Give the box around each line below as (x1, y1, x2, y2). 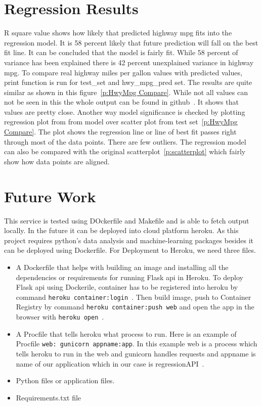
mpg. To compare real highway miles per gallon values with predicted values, (4, 67, 242, 77)
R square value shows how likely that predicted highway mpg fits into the (4, 27, 232, 38)
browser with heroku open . (16, 311, 104, 322)
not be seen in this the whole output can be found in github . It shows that (4, 97, 239, 107)
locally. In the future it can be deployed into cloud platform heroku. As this (4, 225, 239, 236)
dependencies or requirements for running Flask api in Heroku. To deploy (16, 272, 243, 282)
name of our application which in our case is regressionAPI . (16, 358, 204, 369)
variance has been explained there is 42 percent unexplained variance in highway (4, 57, 254, 67)
